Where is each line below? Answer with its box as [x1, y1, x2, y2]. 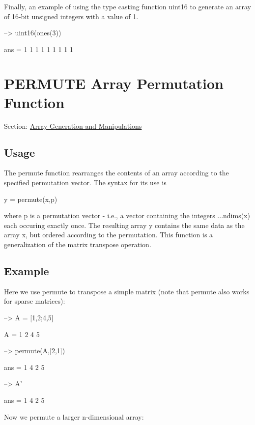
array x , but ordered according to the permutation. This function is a [4, 229, 213, 240]
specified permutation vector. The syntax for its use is [4, 177, 167, 188]
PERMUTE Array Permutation [4, 73, 224, 93]
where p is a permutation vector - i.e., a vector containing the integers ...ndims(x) [4, 210, 250, 221]
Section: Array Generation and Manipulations [4, 120, 142, 131]
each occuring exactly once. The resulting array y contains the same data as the [4, 220, 245, 230]
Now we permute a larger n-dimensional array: [4, 411, 144, 422]
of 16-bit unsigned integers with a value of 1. [4, 11, 139, 21]
